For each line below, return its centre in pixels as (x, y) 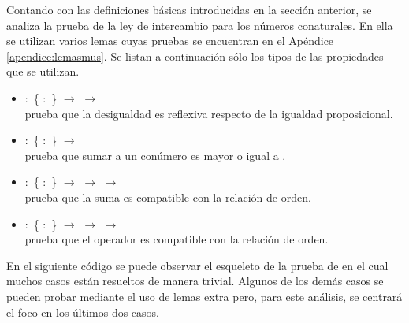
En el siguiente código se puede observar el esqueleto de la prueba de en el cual (197, 265)
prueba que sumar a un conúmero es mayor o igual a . (155, 155)
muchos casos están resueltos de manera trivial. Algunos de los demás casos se (195, 281)
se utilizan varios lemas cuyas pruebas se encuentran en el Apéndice (170, 41)
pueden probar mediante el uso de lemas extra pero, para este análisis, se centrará (204, 296)
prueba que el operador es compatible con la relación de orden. (177, 239)
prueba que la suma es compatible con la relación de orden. (168, 197)
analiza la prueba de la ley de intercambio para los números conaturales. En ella (200, 25)
